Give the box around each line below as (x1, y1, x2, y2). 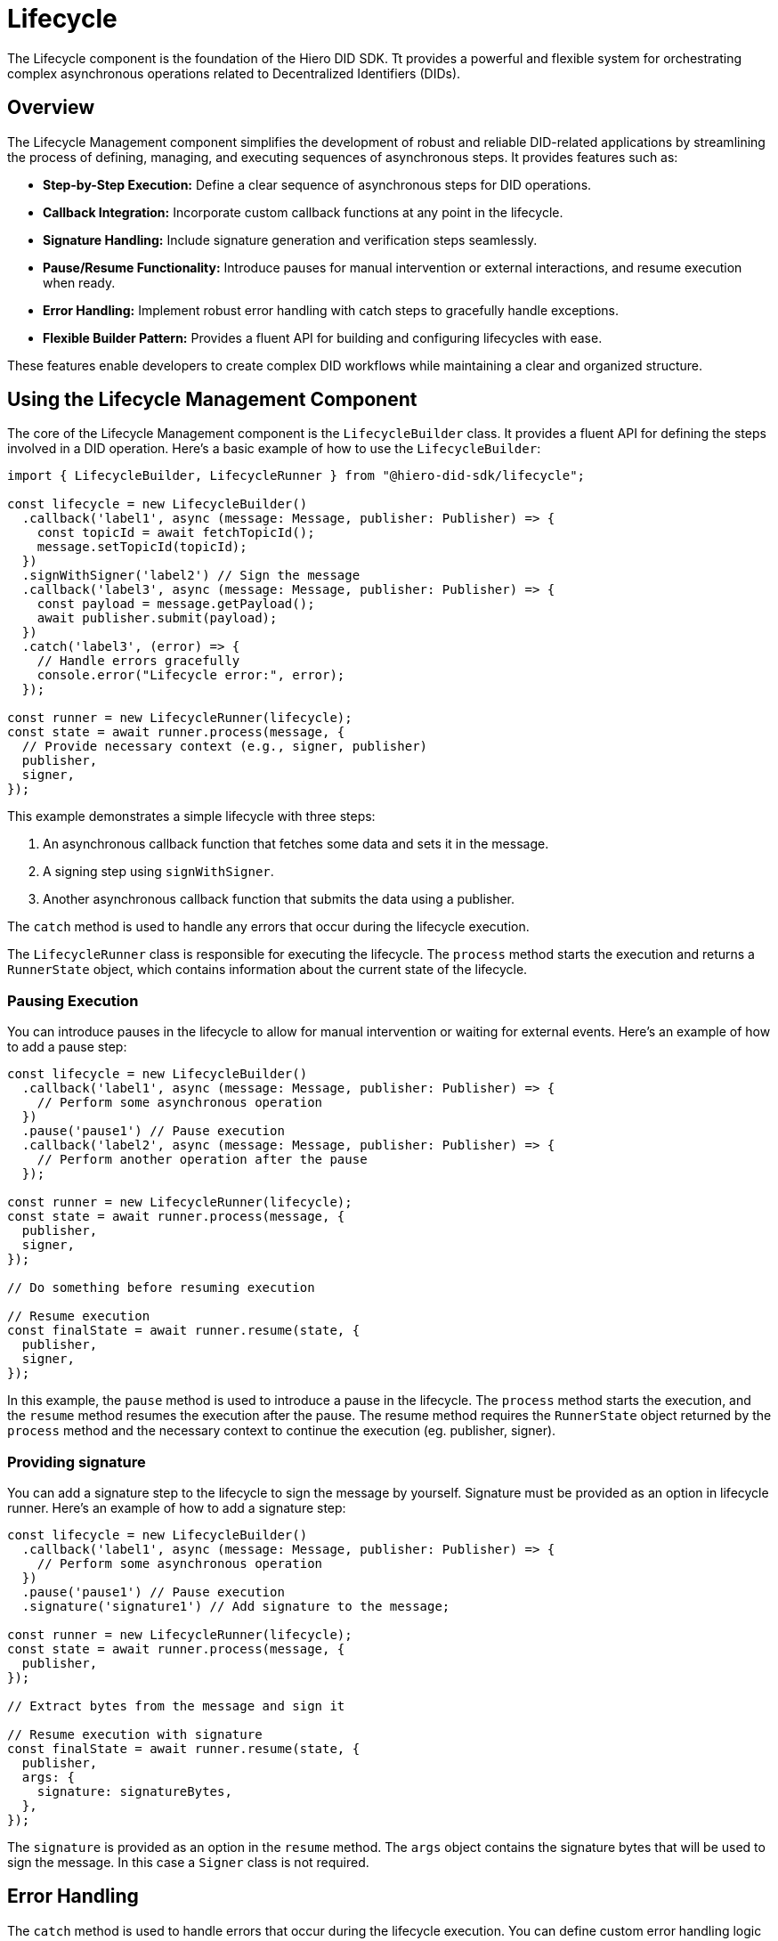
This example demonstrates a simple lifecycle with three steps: (7, 808, 376, 824)
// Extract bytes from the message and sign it (7, 1698, 345, 1713)
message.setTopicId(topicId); (36, 540, 247, 555)
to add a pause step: (7, 1039, 127, 1055)
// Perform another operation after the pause (36, 1152, 368, 1167)
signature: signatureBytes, (36, 1783, 232, 1799)
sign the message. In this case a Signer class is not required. (7, 1854, 369, 1870)
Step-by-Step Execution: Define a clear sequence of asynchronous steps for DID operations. (43, 176, 592, 192)
